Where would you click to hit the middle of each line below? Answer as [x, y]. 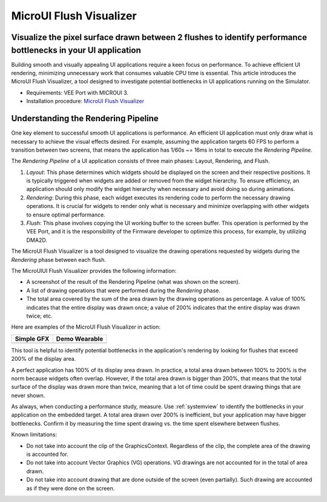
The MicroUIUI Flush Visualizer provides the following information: [94, 270]
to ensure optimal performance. [66, 215]
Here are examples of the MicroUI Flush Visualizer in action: [86, 327]
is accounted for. [48, 454]
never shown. [28, 395]
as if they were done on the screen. [71, 488]
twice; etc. [39, 316]
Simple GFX [32, 338]
